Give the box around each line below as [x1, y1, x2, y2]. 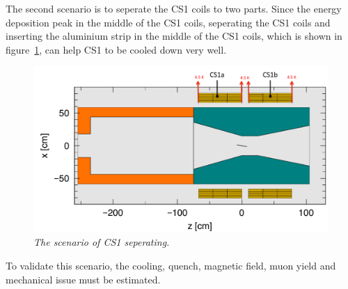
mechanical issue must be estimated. [6, 272, 161, 286]
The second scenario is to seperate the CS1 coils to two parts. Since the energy [6, 1, 342, 15]
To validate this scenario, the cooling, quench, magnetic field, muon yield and [6, 258, 336, 273]
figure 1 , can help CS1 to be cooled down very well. [6, 42, 227, 56]
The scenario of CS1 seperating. [33, 235, 170, 249]
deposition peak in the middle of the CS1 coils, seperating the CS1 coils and [6, 15, 331, 29]
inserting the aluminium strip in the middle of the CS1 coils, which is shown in [6, 29, 342, 43]
